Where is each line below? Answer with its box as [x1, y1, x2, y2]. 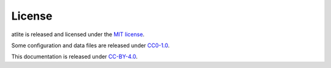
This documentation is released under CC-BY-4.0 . [11, 53, 138, 61]
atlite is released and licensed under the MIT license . [11, 31, 145, 38]
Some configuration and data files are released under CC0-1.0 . [11, 42, 170, 49]
